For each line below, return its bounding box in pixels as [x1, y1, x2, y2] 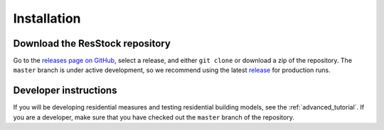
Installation [13, 11, 81, 26]
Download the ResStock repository [13, 37, 171, 49]
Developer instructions [13, 85, 117, 97]
